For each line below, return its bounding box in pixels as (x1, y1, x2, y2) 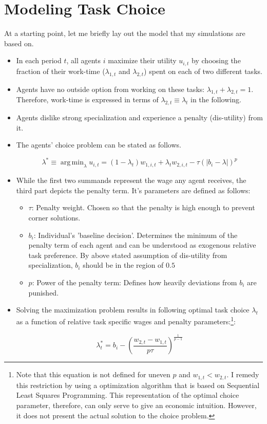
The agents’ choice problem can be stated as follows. (16, 139, 181, 150)
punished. (28, 287, 59, 298)
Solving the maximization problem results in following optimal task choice (16, 304, 250, 315)
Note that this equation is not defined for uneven (16, 369, 170, 380)
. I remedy (226, 369, 259, 380)
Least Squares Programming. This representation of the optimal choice (16, 390, 239, 400)
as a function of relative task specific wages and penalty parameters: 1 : (16, 315, 236, 327)
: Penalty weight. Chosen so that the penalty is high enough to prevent (31, 202, 255, 213)
